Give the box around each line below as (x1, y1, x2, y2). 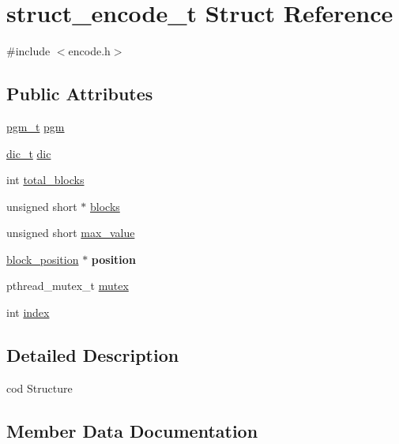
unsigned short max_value (6, 224, 135, 241)
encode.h (68, 43, 111, 59)
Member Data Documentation (6, 418, 258, 442)
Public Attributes (6, 81, 153, 106)
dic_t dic (6, 145, 51, 161)
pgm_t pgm (6, 118, 65, 134)
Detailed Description (6, 343, 179, 367)
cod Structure (6, 379, 73, 396)
